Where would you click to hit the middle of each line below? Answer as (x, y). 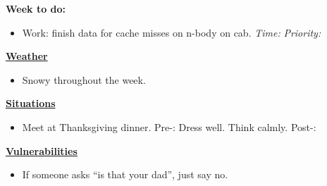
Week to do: (36, 8)
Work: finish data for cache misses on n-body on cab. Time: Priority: (172, 32)
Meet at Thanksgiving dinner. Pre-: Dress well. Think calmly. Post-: (169, 126)
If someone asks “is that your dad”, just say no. (125, 174)
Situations (31, 103)
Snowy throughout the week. (84, 79)
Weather (27, 56)
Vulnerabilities (42, 150)
